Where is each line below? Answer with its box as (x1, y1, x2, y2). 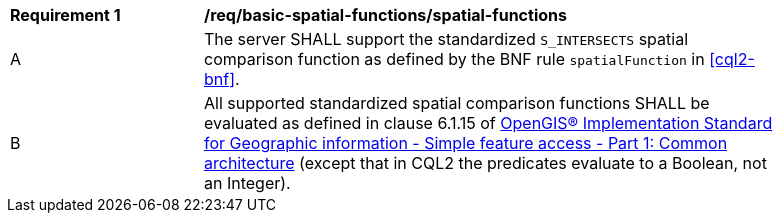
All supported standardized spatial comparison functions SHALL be (204, 93, 710, 113)
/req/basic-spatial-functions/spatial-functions (204, 5, 567, 25)
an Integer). (204, 173, 291, 193)
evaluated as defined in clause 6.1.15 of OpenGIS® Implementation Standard (204, 113, 773, 133)
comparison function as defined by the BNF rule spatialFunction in (204, 49, 705, 69)
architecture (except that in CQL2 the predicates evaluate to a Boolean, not (204, 153, 767, 173)
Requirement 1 (10, 5, 121, 25)
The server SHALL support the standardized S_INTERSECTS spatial (204, 29, 689, 49)
